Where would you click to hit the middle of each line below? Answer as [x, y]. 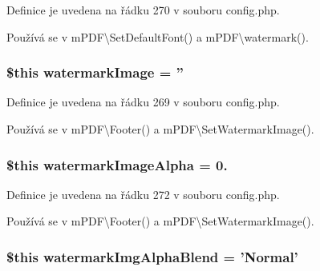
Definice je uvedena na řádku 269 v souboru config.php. [143, 102]
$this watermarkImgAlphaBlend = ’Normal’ [152, 256]
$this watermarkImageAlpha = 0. [117, 164]
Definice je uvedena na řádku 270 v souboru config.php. [143, 10]
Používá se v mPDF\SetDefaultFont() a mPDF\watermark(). [158, 36]
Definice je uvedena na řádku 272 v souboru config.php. [143, 194]
